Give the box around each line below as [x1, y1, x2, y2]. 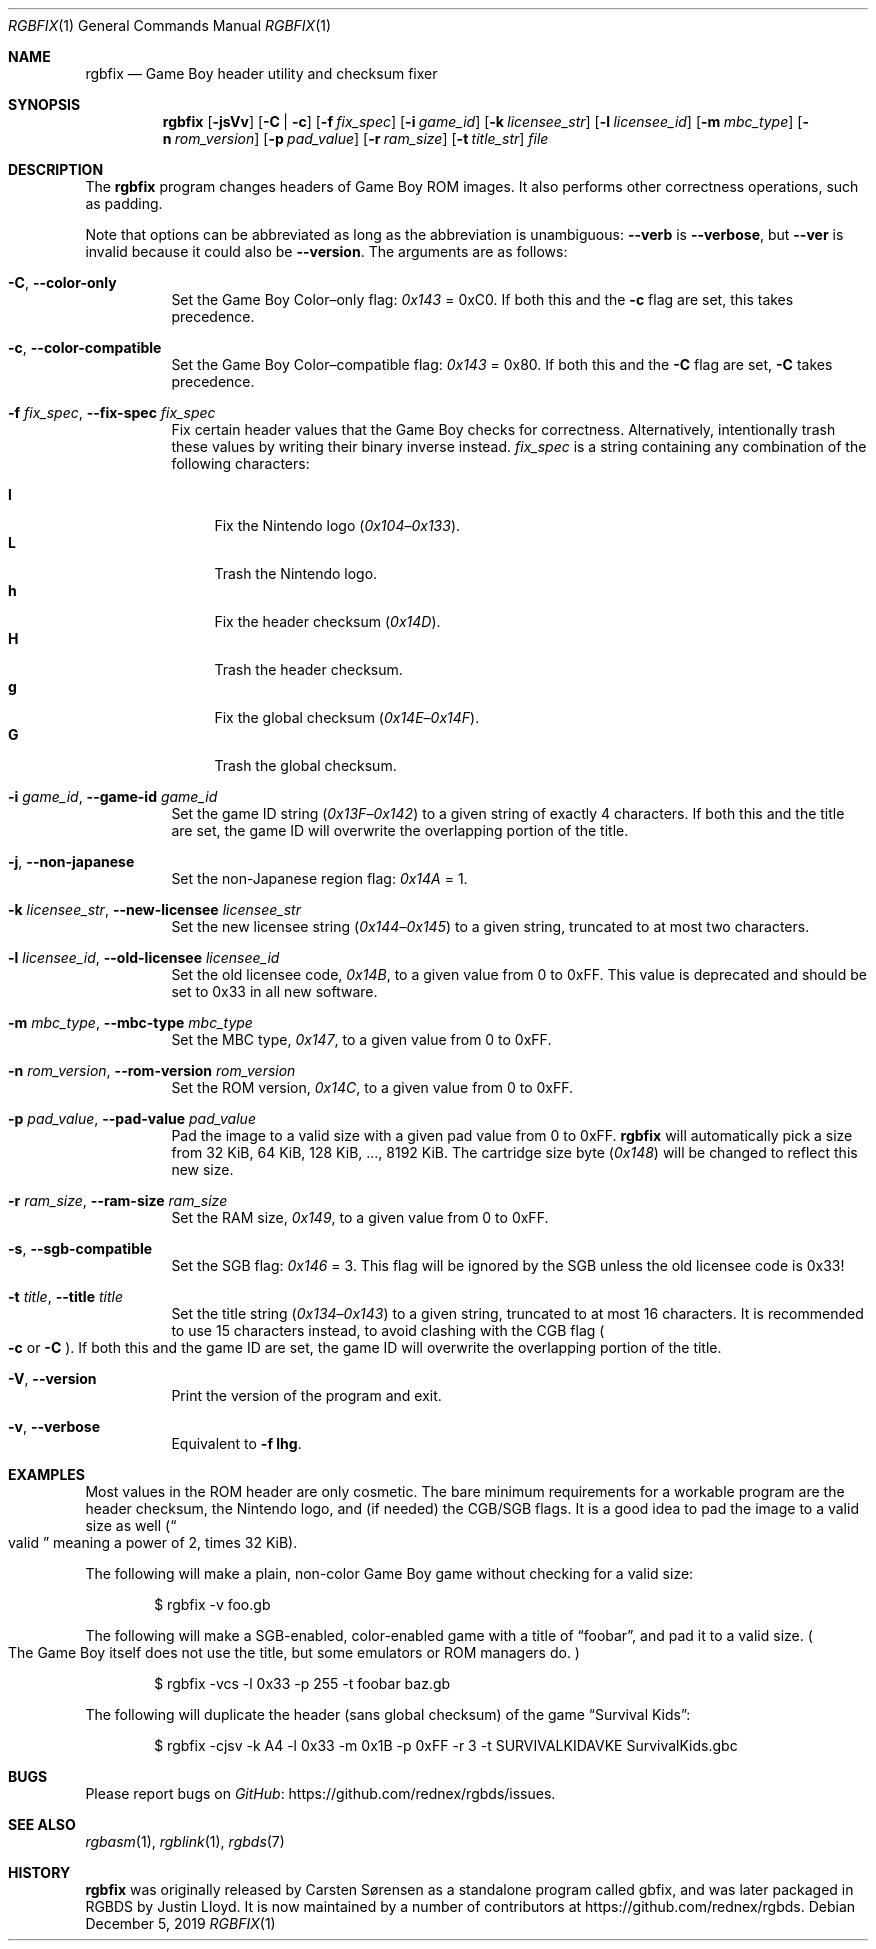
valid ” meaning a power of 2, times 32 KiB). [8, 1534, 298, 1551]
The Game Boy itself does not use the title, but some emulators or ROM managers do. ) [8, 1644, 580, 1661]
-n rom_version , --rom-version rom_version [8, 1062, 296, 1079]
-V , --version [8, 1370, 97, 1387]
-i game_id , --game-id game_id [8, 788, 218, 805]
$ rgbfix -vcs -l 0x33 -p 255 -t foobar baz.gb [154, 1675, 451, 1692]
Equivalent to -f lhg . [171, 1435, 302, 1452]
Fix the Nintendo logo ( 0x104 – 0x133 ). [214, 517, 461, 534]
